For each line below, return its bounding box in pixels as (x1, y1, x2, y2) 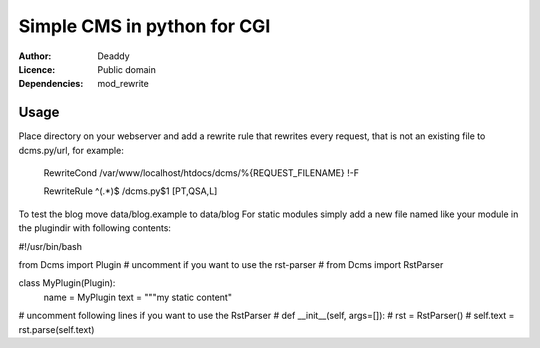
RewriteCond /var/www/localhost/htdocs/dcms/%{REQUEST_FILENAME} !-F (43, 167, 360, 179)
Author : (18, 50, 52, 62)
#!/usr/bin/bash (18, 240, 82, 252)
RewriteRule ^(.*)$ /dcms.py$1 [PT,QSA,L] (43, 185, 218, 197)
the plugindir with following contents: (18, 222, 172, 234)
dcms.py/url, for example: (18, 144, 124, 156)
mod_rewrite (97, 78, 149, 90)
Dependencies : (18, 78, 84, 90)
